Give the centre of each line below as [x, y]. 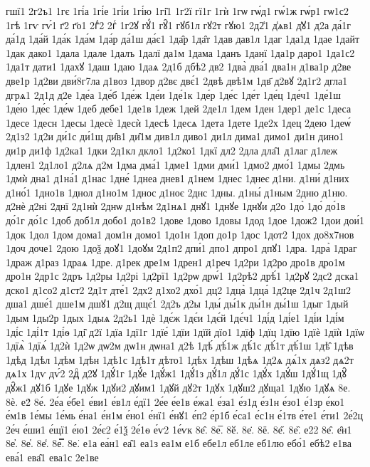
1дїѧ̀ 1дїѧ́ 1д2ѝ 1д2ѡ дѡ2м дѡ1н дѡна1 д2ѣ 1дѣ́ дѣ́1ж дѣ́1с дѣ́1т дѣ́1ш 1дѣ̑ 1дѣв [180, 346]
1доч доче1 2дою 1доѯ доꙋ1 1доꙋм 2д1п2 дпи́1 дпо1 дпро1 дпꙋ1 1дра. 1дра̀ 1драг [181, 248]
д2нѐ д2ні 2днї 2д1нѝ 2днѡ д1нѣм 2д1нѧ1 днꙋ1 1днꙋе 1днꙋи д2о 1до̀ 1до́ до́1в [176, 206]
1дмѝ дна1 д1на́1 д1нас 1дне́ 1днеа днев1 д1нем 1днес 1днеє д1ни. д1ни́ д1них [178, 178]
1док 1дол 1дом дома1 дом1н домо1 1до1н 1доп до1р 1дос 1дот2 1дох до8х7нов [180, 234]
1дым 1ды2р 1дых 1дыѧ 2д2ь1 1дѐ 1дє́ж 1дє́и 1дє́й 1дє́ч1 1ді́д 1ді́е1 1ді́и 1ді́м [175, 318]
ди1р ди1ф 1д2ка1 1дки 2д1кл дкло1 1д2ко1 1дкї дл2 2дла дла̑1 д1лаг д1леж [172, 150]
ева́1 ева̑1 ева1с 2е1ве [52, 457]
